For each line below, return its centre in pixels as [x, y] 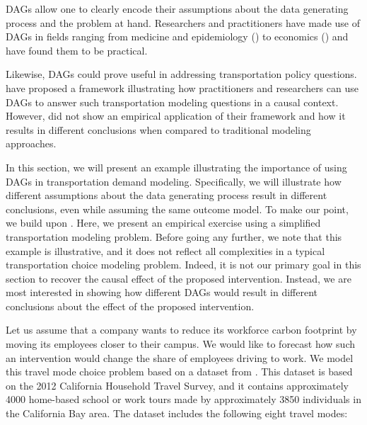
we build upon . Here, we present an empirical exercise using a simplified [163, 223]
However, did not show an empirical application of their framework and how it [176, 116]
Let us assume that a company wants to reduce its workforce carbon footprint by [181, 330]
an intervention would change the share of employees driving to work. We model [180, 357]
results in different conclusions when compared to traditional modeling [158, 129]
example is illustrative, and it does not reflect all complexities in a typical [165, 250]
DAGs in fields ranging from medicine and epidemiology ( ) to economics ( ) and [177, 36]
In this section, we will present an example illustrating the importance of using [176, 167]
